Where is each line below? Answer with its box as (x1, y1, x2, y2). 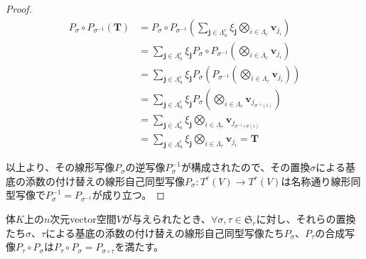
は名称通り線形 (281, 173, 351, 188)
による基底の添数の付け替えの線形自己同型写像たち (45, 225, 284, 240)
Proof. (6, 1, 32, 16)
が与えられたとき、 (122, 211, 211, 226)
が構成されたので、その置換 (181, 160, 311, 175)
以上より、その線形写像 (6, 160, 115, 175)
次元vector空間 (50, 211, 117, 226)
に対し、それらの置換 (256, 211, 356, 226)
